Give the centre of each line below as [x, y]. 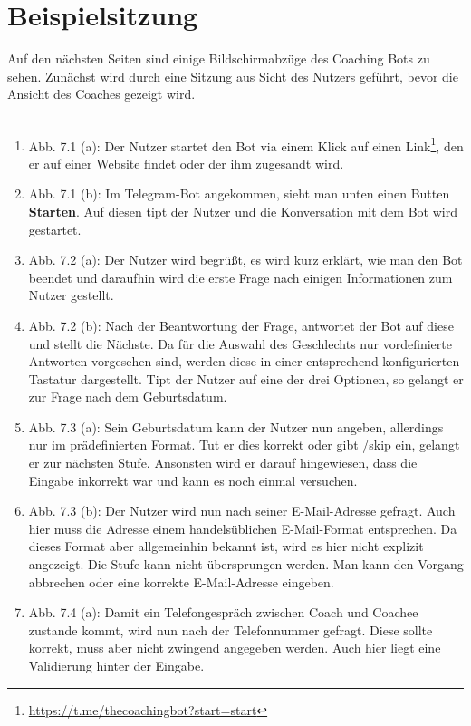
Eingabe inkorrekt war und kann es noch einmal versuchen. [193, 480]
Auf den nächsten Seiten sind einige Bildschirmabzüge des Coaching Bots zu [219, 58]
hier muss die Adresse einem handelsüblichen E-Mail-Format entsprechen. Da [243, 528]
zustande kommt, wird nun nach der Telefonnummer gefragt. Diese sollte [231, 629]
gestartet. [55, 229]
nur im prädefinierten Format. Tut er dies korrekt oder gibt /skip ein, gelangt [244, 445]
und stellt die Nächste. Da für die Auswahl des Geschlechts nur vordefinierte [240, 343]
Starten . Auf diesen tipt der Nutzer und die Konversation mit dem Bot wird [243, 211]
